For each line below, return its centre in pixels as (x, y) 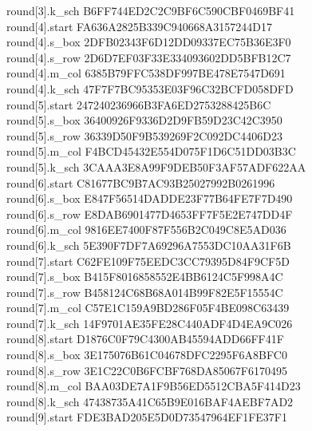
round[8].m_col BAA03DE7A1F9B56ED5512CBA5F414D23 (154, 386)
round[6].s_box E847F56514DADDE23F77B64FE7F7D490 (150, 198)
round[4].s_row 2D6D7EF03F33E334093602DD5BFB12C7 (149, 57)
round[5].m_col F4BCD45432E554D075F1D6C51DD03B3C (151, 151)
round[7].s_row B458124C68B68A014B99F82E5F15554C (145, 292)
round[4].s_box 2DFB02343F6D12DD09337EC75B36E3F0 (149, 42)
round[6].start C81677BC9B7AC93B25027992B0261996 (141, 182)
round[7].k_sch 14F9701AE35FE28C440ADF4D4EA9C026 (150, 323)
